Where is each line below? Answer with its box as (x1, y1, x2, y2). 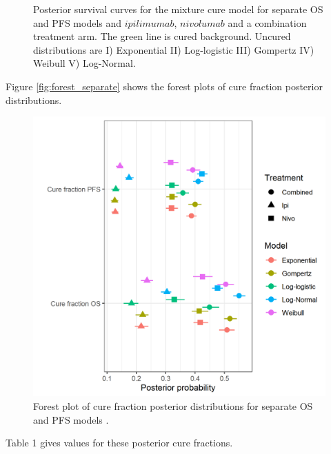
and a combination (228, 15, 307, 30)
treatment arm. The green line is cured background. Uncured (33, 29, 291, 43)
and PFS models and (33, 15, 122, 30)
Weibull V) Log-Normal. (33, 56, 136, 70)
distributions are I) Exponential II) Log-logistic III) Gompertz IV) (33, 42, 314, 56)
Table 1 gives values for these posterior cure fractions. (6, 435, 233, 450)
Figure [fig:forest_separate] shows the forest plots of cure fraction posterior (6, 79, 323, 93)
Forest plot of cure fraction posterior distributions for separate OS (33, 398, 313, 413)
